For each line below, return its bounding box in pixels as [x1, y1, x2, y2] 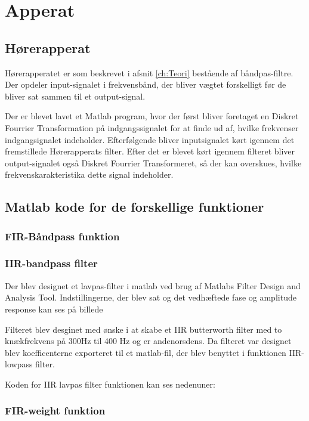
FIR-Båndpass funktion [5, 228, 120, 243]
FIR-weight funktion [5, 403, 106, 418]
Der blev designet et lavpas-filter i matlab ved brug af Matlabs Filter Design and [5, 279, 301, 292]
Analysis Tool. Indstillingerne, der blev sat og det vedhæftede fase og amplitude [5, 291, 296, 304]
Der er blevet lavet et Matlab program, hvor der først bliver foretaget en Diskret [5, 110, 299, 122]
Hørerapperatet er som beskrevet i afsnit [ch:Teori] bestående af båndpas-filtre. [5, 66, 293, 79]
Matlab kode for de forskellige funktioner [5, 197, 264, 216]
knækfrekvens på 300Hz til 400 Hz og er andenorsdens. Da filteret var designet [5, 335, 292, 347]
